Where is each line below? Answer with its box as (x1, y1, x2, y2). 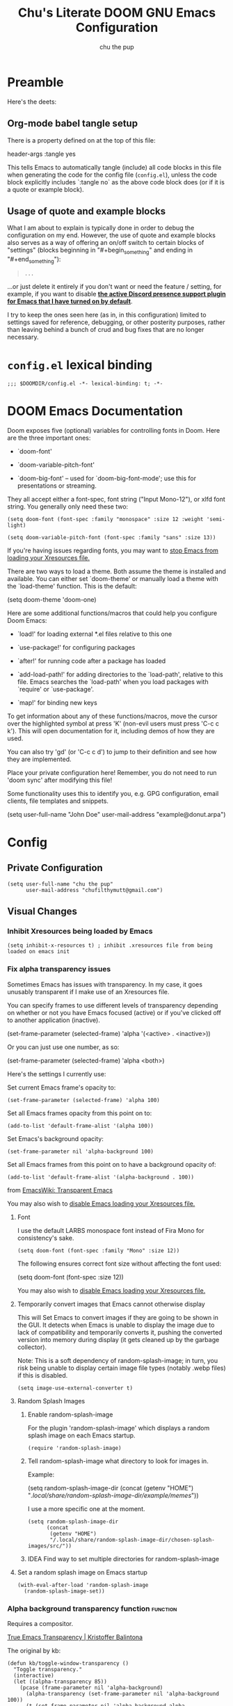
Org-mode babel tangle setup (7, 118, 138, 129)
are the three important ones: (7, 433, 91, 442)
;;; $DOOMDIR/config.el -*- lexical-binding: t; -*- (7, 380, 163, 387)
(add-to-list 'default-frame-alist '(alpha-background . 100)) (7, 1174, 195, 1181)
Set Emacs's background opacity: (7, 1134, 104, 1142)
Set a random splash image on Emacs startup (17, 1568, 148, 1577)
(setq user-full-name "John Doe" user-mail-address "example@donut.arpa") (7, 810, 226, 818)
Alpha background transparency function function (7, 1604, 177, 1613)
